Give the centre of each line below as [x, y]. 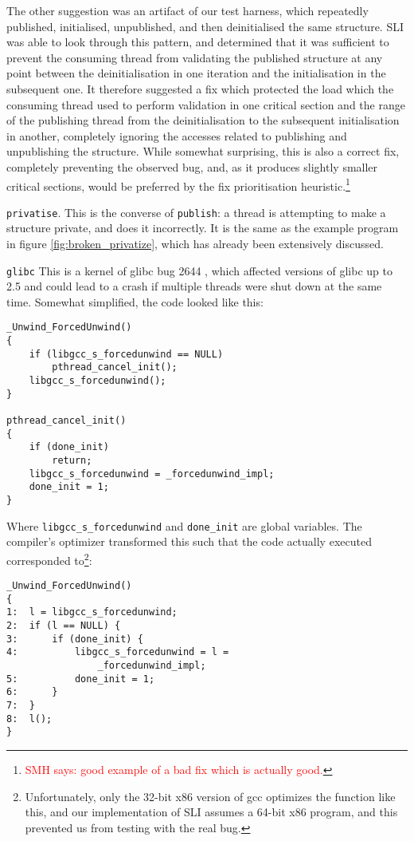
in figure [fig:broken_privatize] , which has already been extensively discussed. [195, 244]
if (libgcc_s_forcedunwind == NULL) [126, 354]
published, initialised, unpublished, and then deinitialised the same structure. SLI [205, 26]
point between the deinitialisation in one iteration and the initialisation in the [196, 73]
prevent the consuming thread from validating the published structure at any [195, 57]
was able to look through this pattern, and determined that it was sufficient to [198, 42]
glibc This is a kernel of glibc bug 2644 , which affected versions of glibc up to [199, 270]
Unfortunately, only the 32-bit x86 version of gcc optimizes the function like [210, 796]
